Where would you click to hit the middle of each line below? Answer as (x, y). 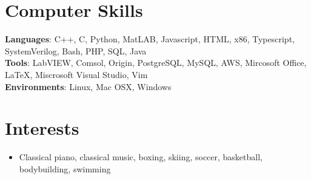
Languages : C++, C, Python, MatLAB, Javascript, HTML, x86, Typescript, (150, 39)
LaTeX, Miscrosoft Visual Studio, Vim (76, 74)
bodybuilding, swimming (65, 168)
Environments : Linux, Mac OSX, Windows (88, 86)
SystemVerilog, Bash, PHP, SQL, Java (76, 50)
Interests (42, 128)
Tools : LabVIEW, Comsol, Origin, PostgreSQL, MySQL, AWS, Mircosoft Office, (156, 63)
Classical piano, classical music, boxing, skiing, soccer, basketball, (141, 157)
